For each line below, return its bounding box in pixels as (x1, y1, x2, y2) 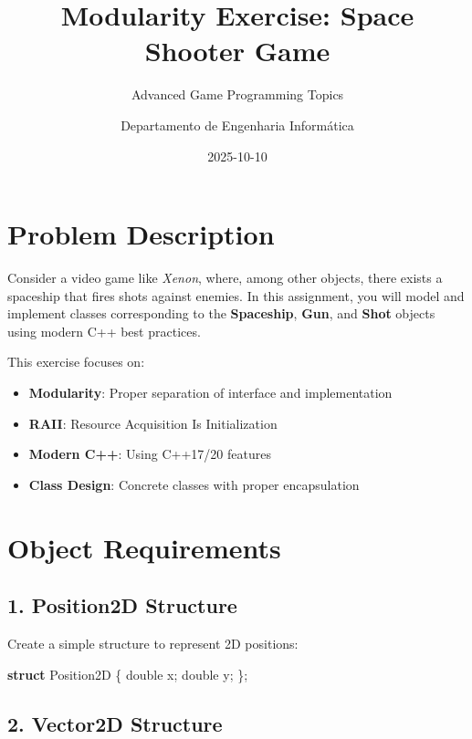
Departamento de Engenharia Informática (121, 115, 354, 134)
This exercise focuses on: (7, 352, 145, 371)
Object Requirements (7, 528, 281, 566)
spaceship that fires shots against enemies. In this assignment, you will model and (7, 286, 465, 305)
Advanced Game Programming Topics (131, 85, 344, 104)
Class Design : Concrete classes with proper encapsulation (28, 474, 360, 494)
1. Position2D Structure (7, 591, 237, 619)
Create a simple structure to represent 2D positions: (7, 633, 299, 652)
